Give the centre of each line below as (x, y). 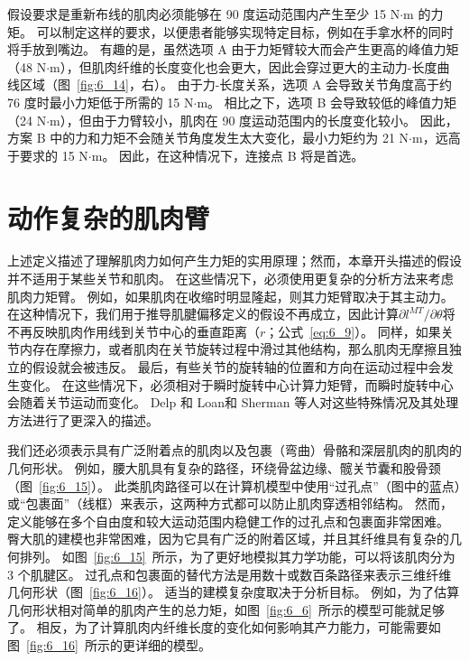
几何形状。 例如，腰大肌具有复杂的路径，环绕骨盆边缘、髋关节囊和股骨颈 (224, 468)
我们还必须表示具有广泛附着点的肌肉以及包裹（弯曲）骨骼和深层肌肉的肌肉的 (234, 450)
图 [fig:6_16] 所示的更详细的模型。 (109, 644)
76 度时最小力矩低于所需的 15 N (101, 102)
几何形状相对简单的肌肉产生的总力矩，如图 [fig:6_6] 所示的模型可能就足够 (226, 609)
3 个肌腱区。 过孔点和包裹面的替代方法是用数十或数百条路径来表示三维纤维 (230, 574)
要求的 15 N (54, 155)
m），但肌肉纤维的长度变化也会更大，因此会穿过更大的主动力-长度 (244, 66)
